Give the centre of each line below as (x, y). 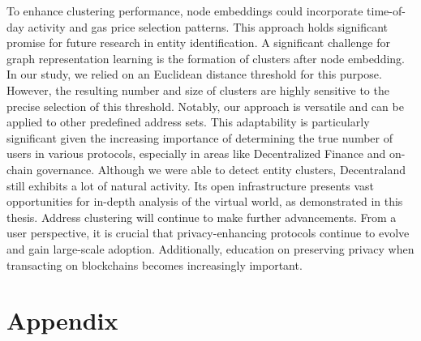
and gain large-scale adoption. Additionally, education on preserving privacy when (210, 248)
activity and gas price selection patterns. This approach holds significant (208, 26)
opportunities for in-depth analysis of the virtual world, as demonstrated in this (205, 201)
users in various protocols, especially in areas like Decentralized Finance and (196, 153)
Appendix (62, 320)
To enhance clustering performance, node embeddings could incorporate (185, 11)
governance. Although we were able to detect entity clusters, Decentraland (221, 169)
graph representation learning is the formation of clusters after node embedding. (206, 58)
